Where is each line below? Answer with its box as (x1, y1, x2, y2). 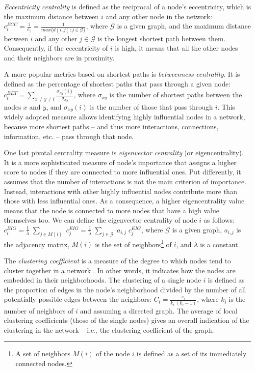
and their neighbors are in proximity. (4, 52, 115, 62)
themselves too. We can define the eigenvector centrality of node (4, 215, 197, 225)
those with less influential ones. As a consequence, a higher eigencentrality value (4, 196, 245, 206)
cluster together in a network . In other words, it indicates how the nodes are (4, 265, 236, 275)
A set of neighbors (15, 348, 71, 359)
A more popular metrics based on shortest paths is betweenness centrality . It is (4, 69, 240, 79)
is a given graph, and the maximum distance (117, 21, 251, 31)
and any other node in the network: (105, 11, 212, 21)
